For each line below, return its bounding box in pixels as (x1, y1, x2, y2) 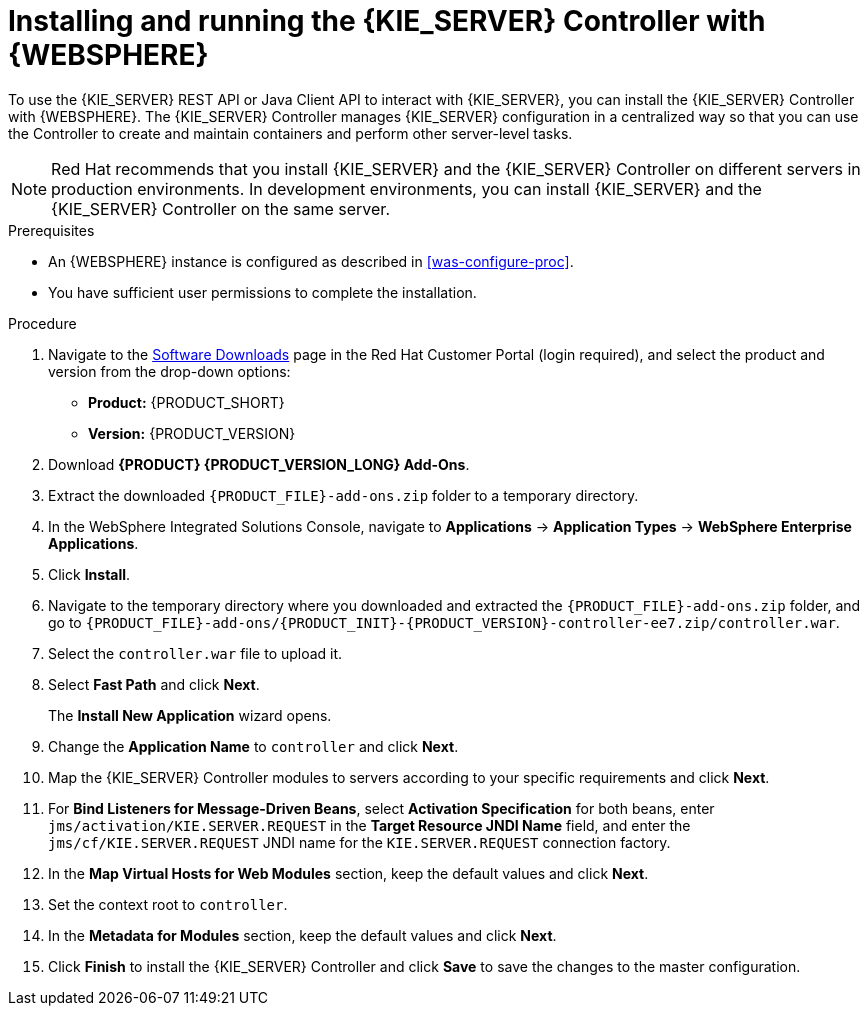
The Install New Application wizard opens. (48, 706, 332, 724)
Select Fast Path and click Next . (48, 675, 260, 693)
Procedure (8, 314, 77, 332)
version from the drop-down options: (48, 362, 291, 380)
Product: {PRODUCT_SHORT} (88, 393, 285, 411)
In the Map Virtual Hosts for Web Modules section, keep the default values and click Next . (48, 864, 649, 882)
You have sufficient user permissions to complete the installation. (48, 283, 477, 301)
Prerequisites (8, 221, 95, 239)
